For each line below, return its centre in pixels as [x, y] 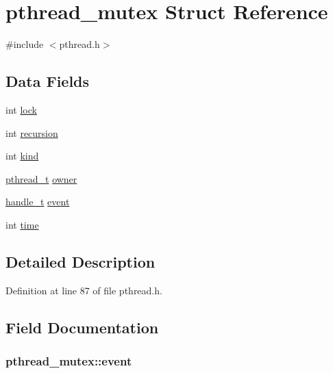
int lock [21, 109]
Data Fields [48, 81]
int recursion [32, 132]
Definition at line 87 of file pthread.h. [84, 290]
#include [25, 44]
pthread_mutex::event [69, 360]
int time [22, 224]
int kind [22, 156]
